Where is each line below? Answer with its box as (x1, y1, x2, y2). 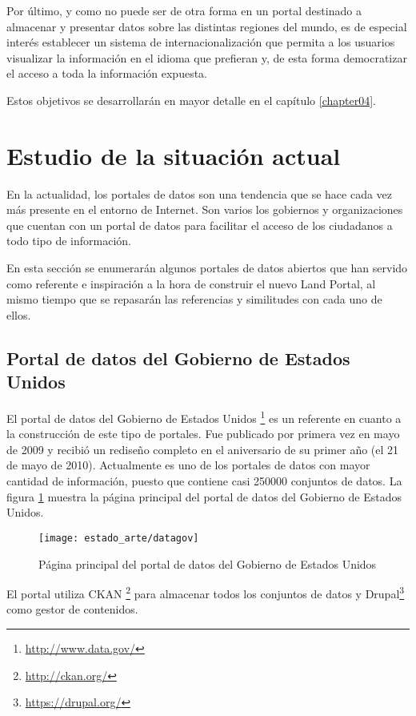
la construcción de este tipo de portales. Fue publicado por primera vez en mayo (6, 425, 400, 442)
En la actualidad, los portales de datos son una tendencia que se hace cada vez (6, 185, 393, 202)
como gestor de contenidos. (6, 601, 138, 617)
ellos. (6, 306, 31, 323)
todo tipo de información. (6, 232, 132, 249)
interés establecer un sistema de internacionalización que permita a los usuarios (6, 34, 395, 50)
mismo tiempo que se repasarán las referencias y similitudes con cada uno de (6, 291, 382, 308)
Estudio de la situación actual (6, 139, 341, 171)
